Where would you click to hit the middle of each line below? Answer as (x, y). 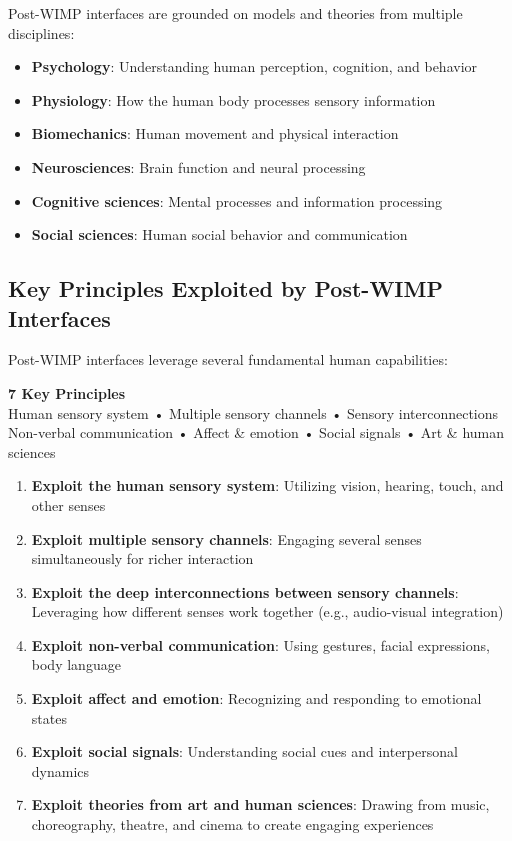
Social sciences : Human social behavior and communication (219, 234)
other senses (68, 504)
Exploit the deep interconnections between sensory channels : (245, 591)
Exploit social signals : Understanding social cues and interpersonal (244, 751)
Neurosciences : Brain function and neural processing (198, 166)
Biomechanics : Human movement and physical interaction (215, 133)
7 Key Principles (67, 392)
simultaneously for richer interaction (142, 558)
